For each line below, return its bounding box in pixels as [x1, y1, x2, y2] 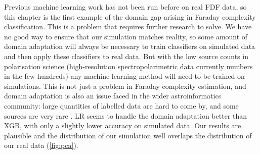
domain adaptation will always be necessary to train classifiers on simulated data [4, 41, 255, 52]
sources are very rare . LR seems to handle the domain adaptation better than [4, 110, 247, 121]
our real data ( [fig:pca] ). [4, 140, 78, 150]
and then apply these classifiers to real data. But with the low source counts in [4, 50, 248, 61]
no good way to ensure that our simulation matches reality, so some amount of [4, 31, 248, 41]
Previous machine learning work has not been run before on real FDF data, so [4, 2, 247, 12]
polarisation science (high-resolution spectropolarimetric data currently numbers [4, 61, 253, 71]
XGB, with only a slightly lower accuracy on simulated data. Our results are [4, 120, 241, 131]
